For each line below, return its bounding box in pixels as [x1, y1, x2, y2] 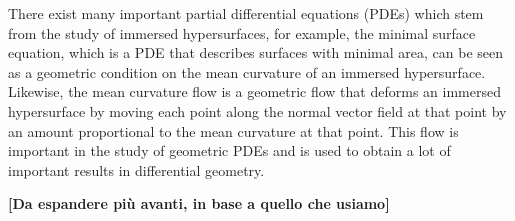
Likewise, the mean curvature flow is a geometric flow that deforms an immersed [8, 81, 501, 102]
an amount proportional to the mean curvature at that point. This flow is [8, 120, 459, 141]
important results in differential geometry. [8, 159, 265, 180]
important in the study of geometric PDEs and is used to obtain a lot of [8, 140, 451, 161]
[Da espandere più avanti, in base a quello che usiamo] [8, 193, 390, 214]
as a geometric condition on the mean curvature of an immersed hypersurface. [8, 61, 486, 82]
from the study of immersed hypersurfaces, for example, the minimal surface [8, 22, 476, 43]
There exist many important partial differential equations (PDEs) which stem [8, 3, 484, 23]
